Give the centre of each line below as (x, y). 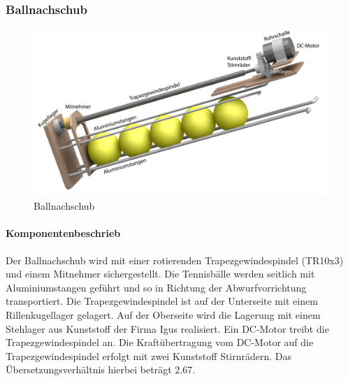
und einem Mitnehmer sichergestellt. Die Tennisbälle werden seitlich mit (160, 274)
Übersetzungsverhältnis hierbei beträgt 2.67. (101, 369)
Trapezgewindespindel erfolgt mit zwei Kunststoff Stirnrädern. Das (149, 355)
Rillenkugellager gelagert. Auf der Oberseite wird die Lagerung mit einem (163, 314)
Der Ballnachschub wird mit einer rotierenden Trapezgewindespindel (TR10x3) (175, 260)
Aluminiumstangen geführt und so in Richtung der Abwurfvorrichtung (156, 287)
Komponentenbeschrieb (63, 233)
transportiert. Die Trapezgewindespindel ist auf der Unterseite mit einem (162, 301)
